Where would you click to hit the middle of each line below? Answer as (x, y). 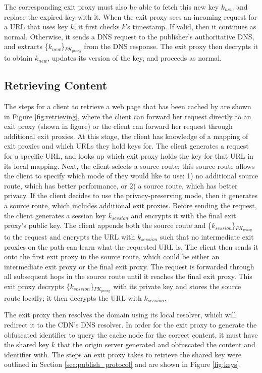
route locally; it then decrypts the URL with (73, 297)
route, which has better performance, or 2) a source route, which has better (121, 185)
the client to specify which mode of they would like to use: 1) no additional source (131, 176)
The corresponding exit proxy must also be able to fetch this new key (112, 7)
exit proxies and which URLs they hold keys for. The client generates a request (126, 146)
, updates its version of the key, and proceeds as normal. (135, 58)
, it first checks (97, 27)
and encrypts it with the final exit (184, 215)
